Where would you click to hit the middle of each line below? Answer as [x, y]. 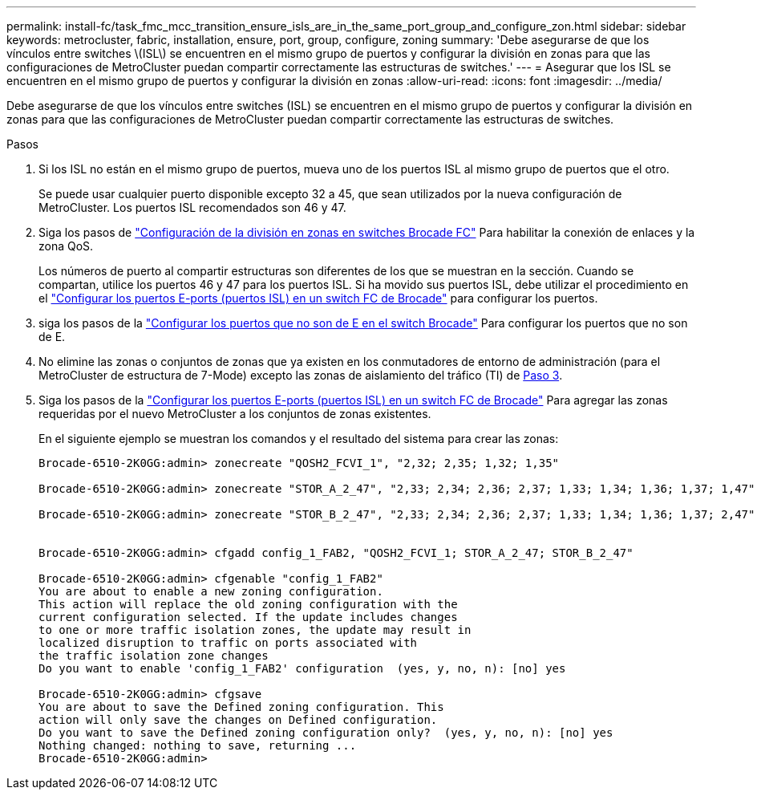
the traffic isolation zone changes [154, 656]
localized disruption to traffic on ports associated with [228, 643]
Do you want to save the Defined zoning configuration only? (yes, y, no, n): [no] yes [326, 733]
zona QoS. [66, 246]
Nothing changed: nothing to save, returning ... [198, 745]
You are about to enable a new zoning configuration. [211, 591]
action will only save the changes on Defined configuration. [238, 720]
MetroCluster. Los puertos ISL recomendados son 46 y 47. [192, 207]
